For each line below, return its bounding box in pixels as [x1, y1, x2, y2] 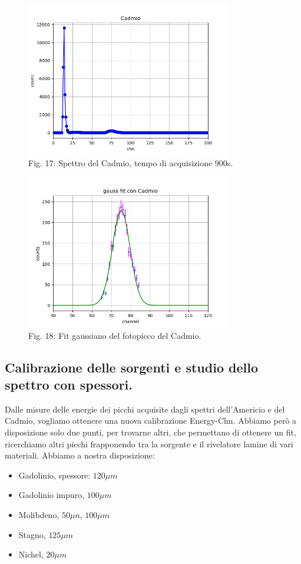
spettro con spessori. [5, 375, 133, 393]
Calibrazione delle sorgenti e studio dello [5, 358, 258, 376]
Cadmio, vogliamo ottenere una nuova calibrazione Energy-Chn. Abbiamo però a [5, 414, 297, 427]
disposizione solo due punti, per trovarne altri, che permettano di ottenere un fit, [5, 426, 296, 438]
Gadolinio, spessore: [18, 469, 91, 481]
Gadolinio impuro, [18, 489, 85, 501]
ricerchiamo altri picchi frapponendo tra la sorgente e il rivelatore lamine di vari [5, 437, 293, 450]
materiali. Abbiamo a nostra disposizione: [5, 449, 155, 461]
